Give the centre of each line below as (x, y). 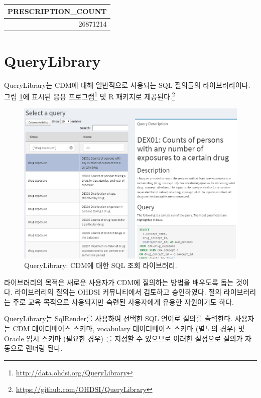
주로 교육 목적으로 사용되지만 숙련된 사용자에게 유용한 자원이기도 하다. (123, 301)
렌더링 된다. (44, 348)
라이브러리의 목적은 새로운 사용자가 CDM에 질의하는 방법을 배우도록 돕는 (119, 282)
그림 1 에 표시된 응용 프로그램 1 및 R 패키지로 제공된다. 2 (90, 96)
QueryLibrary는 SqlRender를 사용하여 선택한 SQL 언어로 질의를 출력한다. (118, 318)
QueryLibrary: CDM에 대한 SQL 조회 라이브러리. (101, 265)
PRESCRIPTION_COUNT (57, 11)
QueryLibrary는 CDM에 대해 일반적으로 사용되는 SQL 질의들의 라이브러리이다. (127, 85)
